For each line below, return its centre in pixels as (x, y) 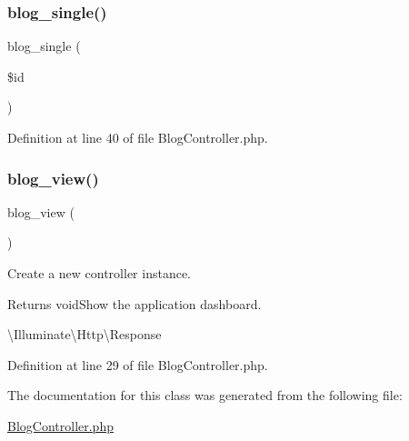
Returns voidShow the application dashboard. (135, 303)
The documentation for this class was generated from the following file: (205, 395)
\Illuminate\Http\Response (85, 334)
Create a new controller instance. (100, 273)
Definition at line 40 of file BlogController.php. (138, 137)
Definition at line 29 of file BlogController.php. (138, 364)
